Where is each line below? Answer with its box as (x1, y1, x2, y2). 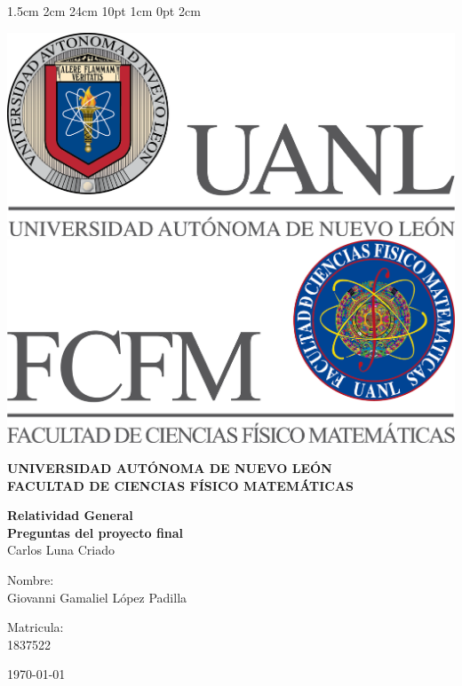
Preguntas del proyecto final (7, 523, 184, 541)
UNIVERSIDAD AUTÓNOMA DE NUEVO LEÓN (7, 458, 332, 477)
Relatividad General (7, 506, 133, 524)
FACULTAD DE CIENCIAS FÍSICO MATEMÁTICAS (7, 476, 354, 494)
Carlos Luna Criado (7, 540, 115, 559)
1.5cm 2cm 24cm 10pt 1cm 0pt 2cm (7, 2, 201, 20)
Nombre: (7, 570, 54, 588)
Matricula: (7, 618, 64, 636)
